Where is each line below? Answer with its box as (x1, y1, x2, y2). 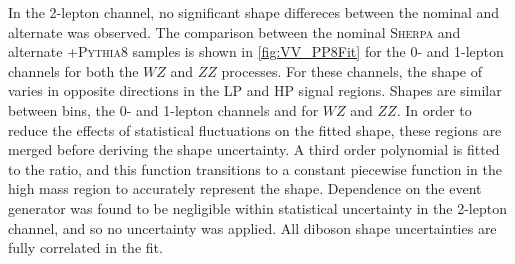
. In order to (396, 99, 472, 120)
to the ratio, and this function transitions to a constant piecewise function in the (8, 158, 502, 179)
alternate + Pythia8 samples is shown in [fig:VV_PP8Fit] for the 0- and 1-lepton (8, 41, 504, 62)
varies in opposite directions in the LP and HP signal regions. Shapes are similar (8, 80, 502, 101)
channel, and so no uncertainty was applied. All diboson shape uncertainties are (8, 217, 497, 238)
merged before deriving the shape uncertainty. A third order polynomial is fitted (8, 139, 500, 160)
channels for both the (8, 60, 139, 81)
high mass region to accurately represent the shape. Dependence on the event (8, 178, 482, 199)
